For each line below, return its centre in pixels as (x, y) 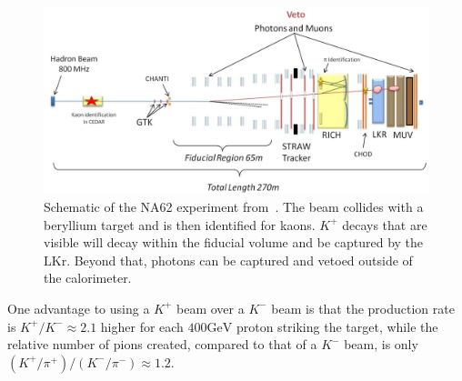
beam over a (211, 308)
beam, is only (381, 344)
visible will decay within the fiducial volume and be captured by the (234, 242)
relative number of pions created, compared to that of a (162, 344)
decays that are (385, 224)
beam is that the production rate (363, 308)
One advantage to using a (79, 308)
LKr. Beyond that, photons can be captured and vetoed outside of (228, 260)
